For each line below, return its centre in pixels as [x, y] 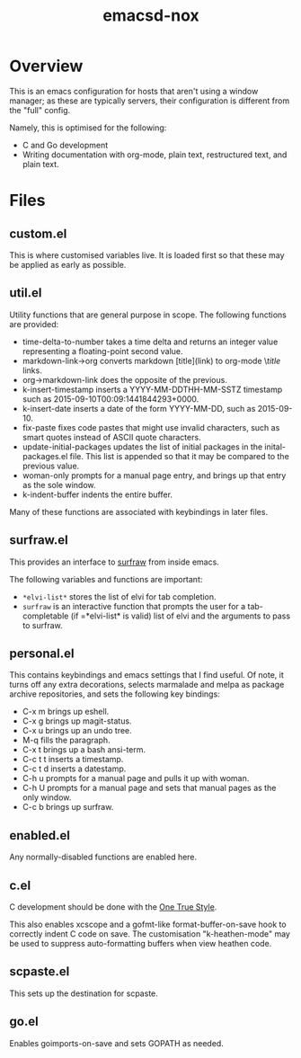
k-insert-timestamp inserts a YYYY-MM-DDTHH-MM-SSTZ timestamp [152, 389]
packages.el [45, 456]
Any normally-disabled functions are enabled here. [103, 857]
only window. [47, 797]
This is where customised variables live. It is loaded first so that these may [147, 255]
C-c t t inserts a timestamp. [73, 760]
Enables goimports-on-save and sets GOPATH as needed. [117, 1043]
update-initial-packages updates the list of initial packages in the [142, 447]
